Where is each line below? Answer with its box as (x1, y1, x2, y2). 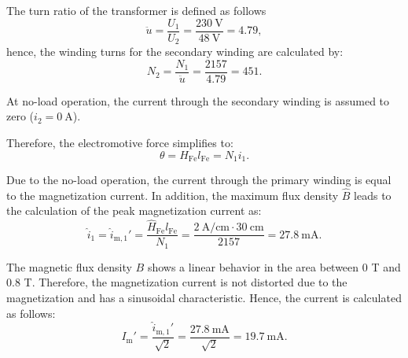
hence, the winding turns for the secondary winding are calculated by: (6, 43, 344, 60)
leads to (354, 186, 391, 203)
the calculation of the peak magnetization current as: (6, 202, 262, 219)
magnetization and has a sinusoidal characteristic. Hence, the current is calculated (6, 289, 402, 305)
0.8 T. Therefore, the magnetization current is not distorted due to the (6, 274, 347, 290)
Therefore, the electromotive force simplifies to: (6, 134, 233, 150)
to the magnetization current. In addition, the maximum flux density (6, 186, 339, 203)
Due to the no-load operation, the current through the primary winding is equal (6, 172, 391, 187)
